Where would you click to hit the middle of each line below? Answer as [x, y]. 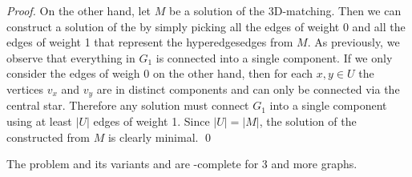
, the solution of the [308, 121]
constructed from [48, 137]
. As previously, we [353, 42]
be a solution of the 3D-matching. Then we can [285, 10]
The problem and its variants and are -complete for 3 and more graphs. [182, 164]
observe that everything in [71, 57]
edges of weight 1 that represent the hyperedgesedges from [150, 42]
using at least [39, 121]
